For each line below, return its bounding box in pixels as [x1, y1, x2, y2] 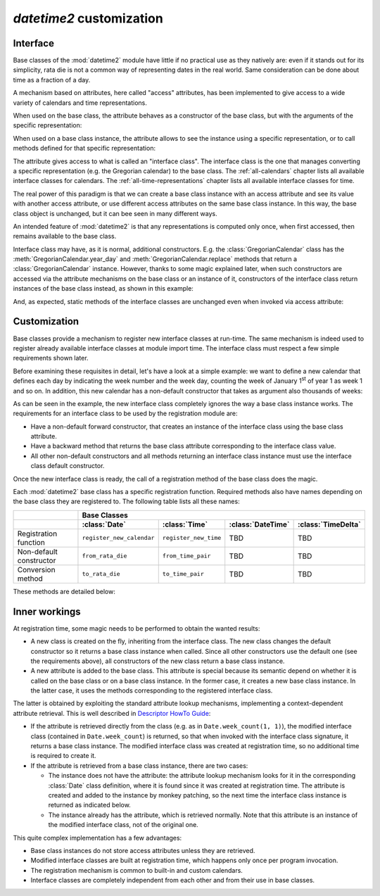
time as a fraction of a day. [13, 75, 91, 84]
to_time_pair [162, 570, 204, 578]
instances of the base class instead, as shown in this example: [13, 284, 194, 293]
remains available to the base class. [13, 232, 117, 241]
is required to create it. [30, 752, 96, 760]
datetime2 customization [13, 11, 163, 26]
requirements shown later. [13, 354, 89, 362]
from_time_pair [162, 553, 211, 560]
